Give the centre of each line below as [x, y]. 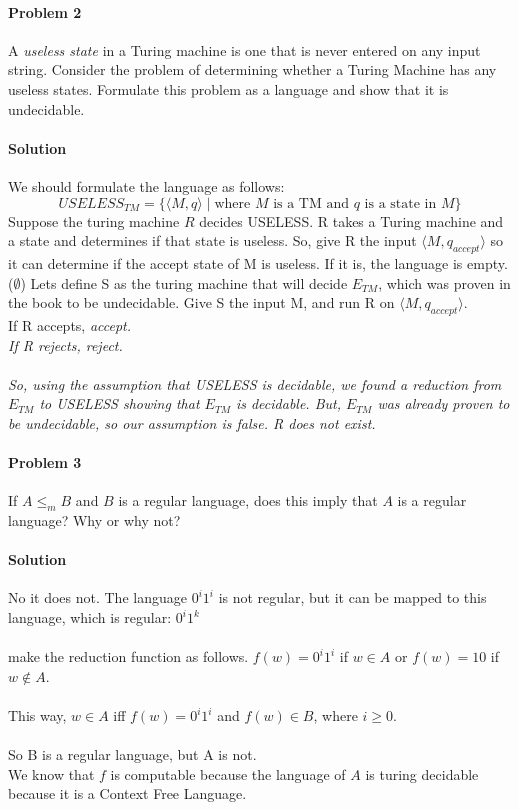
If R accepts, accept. [70, 324]
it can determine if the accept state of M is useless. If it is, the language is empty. [258, 262]
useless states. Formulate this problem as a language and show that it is [228, 88]
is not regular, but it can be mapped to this [352, 597]
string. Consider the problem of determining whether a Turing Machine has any [252, 69]
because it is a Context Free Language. [127, 793]
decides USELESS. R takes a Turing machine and [351, 220]
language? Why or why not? [94, 520]
